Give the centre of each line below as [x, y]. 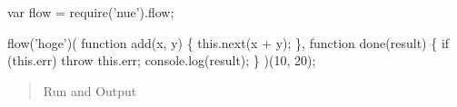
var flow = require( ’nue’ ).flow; [91, 12]
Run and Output [90, 90]
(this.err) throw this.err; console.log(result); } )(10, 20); [162, 60]
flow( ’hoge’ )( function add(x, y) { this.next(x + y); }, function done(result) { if [228, 42]
